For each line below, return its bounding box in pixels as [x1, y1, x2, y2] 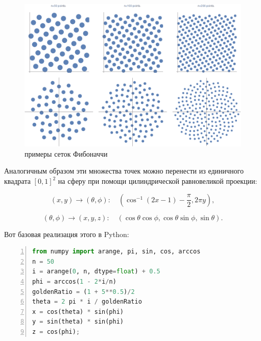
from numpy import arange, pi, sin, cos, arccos [32, 248, 201, 255]
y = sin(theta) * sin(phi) [32, 318, 124, 326]
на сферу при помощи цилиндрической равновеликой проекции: [58, 176, 257, 186]
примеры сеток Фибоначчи [25, 148, 108, 159]
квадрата [4, 176, 31, 186]
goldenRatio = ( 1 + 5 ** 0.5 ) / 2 [32, 288, 135, 295]
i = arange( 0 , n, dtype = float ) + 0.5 [32, 268, 160, 275]
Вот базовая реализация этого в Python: [4, 228, 129, 239]
